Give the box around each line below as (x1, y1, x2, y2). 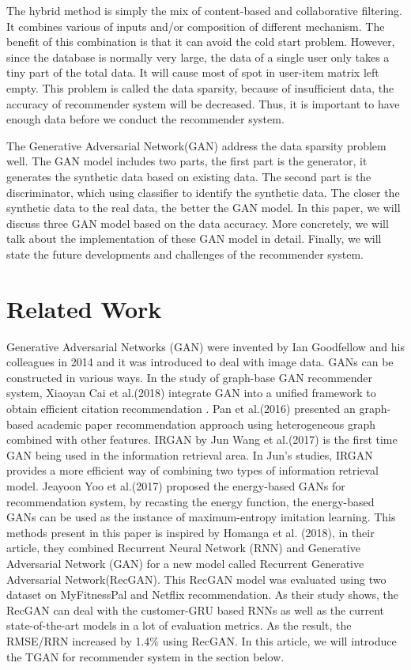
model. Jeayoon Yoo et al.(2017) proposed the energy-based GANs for (6, 477, 345, 494)
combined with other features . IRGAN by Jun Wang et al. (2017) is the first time (6, 431, 398, 448)
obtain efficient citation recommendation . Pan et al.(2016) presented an (6, 400, 356, 416)
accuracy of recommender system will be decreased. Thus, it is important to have (6, 95, 400, 112)
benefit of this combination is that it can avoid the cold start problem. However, (6, 33, 395, 50)
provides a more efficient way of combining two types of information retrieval (6, 462, 379, 479)
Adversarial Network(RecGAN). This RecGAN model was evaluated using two (6, 570, 386, 587)
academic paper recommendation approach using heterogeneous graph (36, 415, 376, 432)
